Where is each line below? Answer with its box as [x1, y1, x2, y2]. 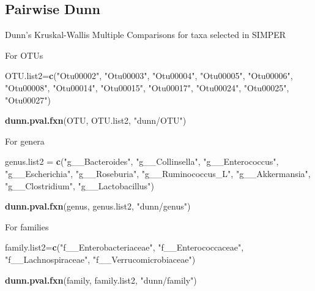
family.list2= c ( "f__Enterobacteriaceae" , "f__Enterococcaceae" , [5, 241, 244, 254]
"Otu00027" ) [5, 93, 51, 106]
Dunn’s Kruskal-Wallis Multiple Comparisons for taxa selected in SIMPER [5, 28, 286, 41]
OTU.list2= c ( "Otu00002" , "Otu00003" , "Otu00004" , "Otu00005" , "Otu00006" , [5, 69, 293, 82]
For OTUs [5, 48, 43, 61]
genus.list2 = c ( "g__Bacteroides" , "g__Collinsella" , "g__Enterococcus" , [5, 155, 279, 168]
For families [5, 220, 49, 233]
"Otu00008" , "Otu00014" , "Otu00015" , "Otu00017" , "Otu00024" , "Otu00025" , [5, 81, 289, 94]
